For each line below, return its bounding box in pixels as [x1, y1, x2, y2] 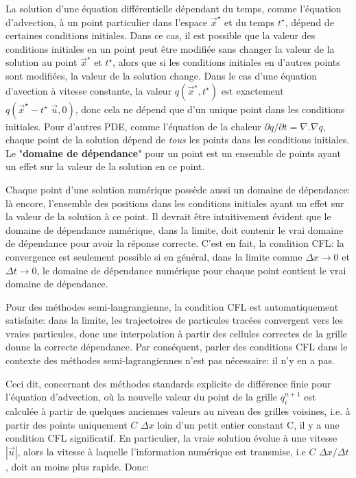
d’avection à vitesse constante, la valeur [5, 83, 172, 97]
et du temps [224, 14, 275, 29]
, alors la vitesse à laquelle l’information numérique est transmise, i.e [17, 444, 306, 458]
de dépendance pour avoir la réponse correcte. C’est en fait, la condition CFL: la [5, 236, 344, 250]
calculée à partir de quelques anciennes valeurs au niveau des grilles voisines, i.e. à [5, 404, 351, 418]
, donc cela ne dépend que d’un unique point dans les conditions [75, 101, 345, 116]
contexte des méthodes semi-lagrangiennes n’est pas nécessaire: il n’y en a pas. [5, 353, 335, 368]
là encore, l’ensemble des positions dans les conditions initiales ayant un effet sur [5, 195, 344, 210]
